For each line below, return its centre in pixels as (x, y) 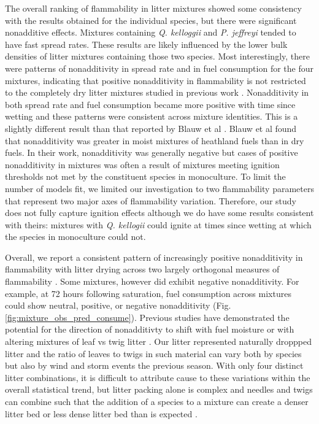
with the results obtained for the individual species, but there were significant (151, 20)
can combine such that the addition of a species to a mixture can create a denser (157, 401)
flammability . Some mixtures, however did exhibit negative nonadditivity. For (152, 281)
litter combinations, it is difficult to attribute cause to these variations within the (158, 377)
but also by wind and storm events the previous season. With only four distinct (154, 365)
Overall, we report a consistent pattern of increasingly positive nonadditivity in (154, 257)
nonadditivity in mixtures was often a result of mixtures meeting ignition (142, 164)
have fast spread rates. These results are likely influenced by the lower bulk (146, 44)
